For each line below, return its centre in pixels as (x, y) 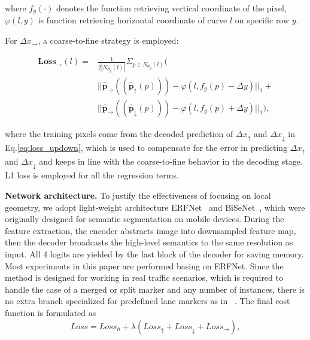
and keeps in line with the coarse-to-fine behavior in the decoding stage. (171, 161)
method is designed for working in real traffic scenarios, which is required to (144, 277)
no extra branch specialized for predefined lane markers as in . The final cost (148, 301)
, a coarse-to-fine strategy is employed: (108, 40)
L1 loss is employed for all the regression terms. (92, 175)
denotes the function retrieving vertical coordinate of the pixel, (171, 8)
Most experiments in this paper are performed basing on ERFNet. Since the (144, 265)
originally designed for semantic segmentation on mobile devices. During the (145, 219)
